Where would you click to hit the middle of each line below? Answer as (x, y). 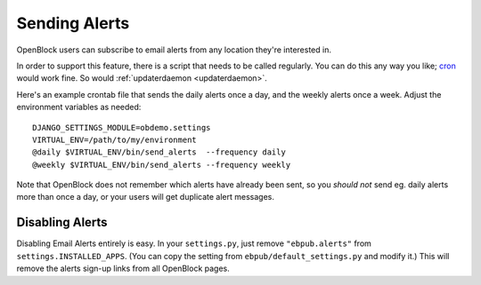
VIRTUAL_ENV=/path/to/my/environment (115, 139)
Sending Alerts (73, 23)
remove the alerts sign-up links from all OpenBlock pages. (123, 269)
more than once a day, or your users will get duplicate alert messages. (146, 197)
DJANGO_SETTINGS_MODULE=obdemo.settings (122, 127)
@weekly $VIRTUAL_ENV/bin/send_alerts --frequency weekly (162, 165)
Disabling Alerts (62, 222)
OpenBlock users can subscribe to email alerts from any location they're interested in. (174, 50)
